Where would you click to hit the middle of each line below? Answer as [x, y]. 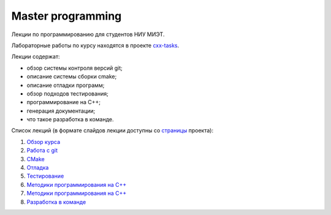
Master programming [67, 16]
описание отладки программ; [66, 85]
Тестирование [45, 176]
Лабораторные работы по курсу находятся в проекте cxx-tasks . [95, 45]
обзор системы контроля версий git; [74, 68]
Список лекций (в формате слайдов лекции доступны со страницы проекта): [112, 130]
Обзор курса [44, 141]
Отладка [38, 168]
